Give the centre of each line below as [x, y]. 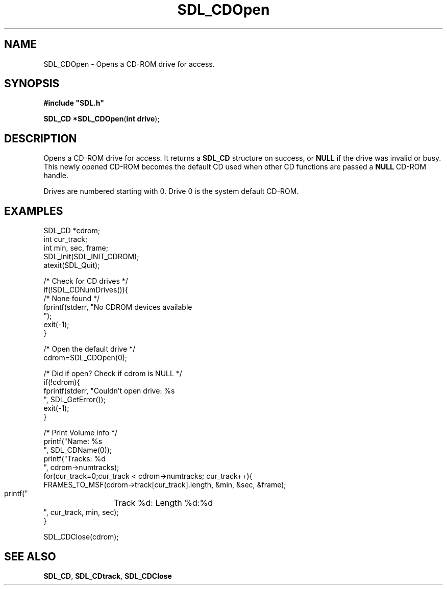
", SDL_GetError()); [74, 400]
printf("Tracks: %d [74, 459]
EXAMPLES [34, 211]
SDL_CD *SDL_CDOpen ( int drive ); [102, 119]
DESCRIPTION [41, 138]
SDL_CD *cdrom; [72, 231]
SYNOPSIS [32, 84]
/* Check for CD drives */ [86, 281]
